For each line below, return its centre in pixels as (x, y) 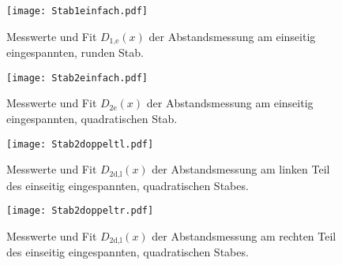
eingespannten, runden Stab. (75, 52)
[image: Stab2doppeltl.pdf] (80, 144)
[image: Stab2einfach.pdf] (77, 78)
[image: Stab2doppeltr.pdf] (80, 211)
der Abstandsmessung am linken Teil (241, 169)
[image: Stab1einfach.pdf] (77, 11)
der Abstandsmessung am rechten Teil (244, 235)
